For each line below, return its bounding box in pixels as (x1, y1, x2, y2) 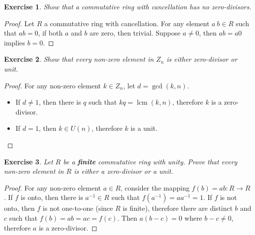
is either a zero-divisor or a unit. (74, 166, 173, 176)
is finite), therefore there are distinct (123, 203, 233, 213)
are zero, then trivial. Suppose (89, 28, 181, 38)
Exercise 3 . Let (4, 156, 53, 166)
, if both (38, 28, 63, 38)
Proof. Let (4, 18, 34, 28)
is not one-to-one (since (42, 203, 113, 213)
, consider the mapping (120, 182, 190, 193)
